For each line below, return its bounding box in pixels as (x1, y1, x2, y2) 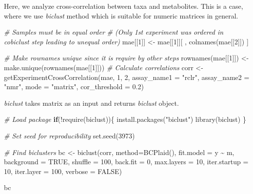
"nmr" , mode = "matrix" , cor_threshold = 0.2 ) (4, 81, 144, 92)
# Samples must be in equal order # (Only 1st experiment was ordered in (4, 27, 224, 37)
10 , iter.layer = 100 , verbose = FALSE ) (4, 166, 122, 176)
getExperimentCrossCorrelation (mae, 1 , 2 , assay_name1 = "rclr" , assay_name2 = (4, 72, 250, 82)
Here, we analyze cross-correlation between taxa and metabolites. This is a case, (4, 1, 243, 11)
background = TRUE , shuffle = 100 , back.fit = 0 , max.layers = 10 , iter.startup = (4, 156, 249, 167)
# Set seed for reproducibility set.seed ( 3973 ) (4, 130, 135, 140)
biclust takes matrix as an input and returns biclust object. (4, 97, 179, 108)
